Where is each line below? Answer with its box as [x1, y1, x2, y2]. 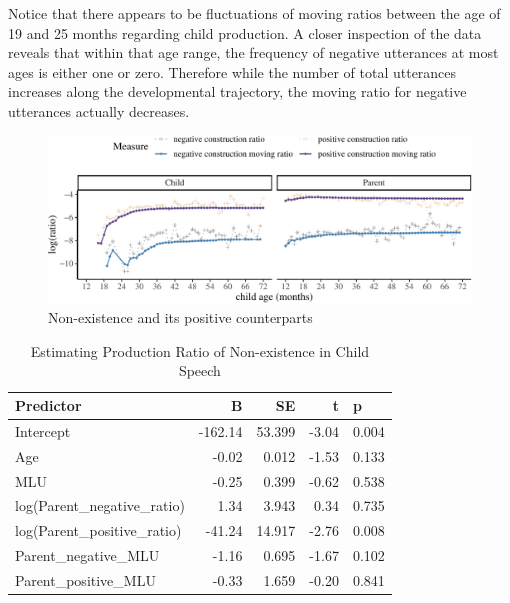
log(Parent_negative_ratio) [15, 495, 185, 516]
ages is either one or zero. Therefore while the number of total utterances [8, 61, 457, 82]
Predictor [15, 395, 82, 416]
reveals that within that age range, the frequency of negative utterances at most [8, 42, 499, 63]
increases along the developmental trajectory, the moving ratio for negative [8, 81, 467, 102]
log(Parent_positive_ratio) [15, 520, 182, 541]
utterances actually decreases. [8, 100, 190, 121]
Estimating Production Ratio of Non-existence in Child [30, 340, 370, 361]
